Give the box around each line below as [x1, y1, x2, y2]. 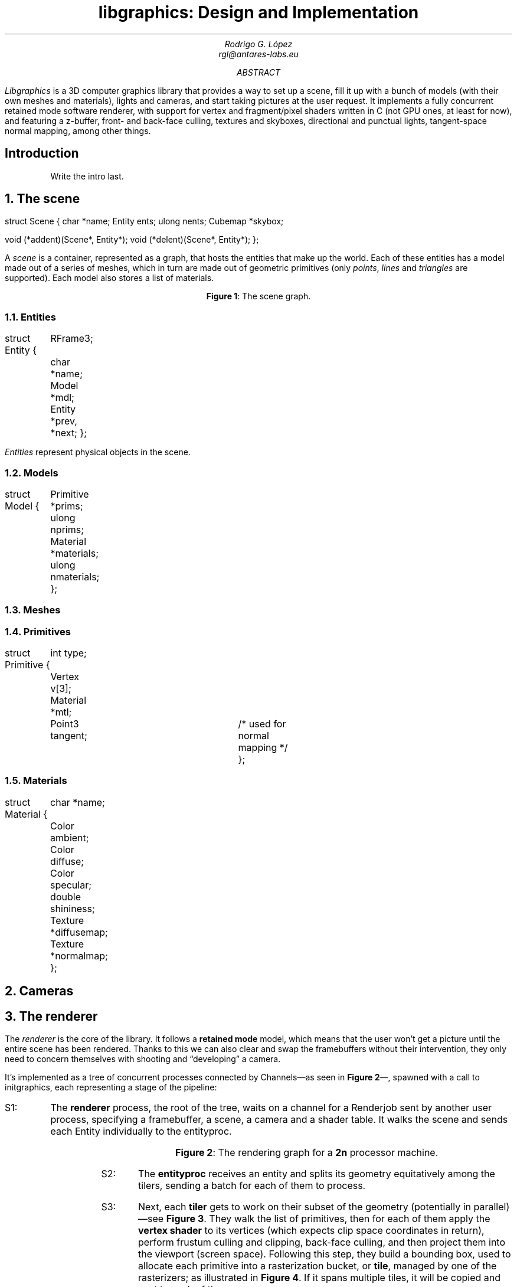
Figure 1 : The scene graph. [206, 291, 311, 302]
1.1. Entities [5, 311, 56, 323]
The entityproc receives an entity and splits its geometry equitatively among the [138, 1168, 495, 1180]
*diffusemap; [50, 926, 108, 938]
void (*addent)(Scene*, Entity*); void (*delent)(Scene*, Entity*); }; [5, 234, 259, 245]
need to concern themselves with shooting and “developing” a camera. [5, 1054, 281, 1064]
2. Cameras [5, 984, 74, 999]
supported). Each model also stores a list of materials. [5, 273, 214, 283]
